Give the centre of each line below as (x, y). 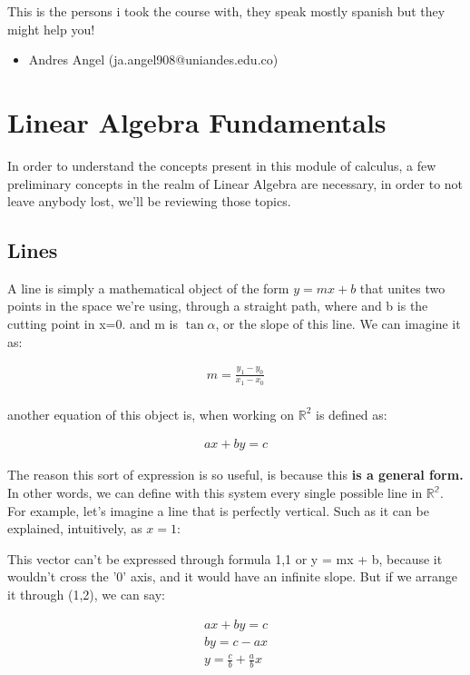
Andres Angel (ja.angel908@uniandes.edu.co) (153, 60)
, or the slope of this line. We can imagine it (338, 324)
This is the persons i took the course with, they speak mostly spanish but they (226, 11)
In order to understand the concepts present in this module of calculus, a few (222, 165)
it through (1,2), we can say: (86, 595)
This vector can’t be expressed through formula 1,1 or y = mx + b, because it (225, 558)
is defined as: (352, 414)
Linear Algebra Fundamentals (197, 121)
